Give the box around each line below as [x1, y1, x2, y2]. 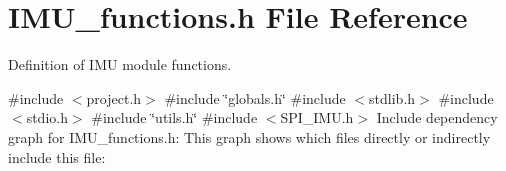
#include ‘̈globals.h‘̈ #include [164, 87, 346, 108]
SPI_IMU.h [280, 107, 354, 128]
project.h [86, 87, 142, 108]
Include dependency [376, 107, 498, 128]
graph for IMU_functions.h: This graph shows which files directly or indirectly [8, 126, 491, 147]
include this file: [8, 146, 106, 167]
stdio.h [26, 107, 68, 128]
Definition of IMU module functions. [8, 54, 232, 75]
